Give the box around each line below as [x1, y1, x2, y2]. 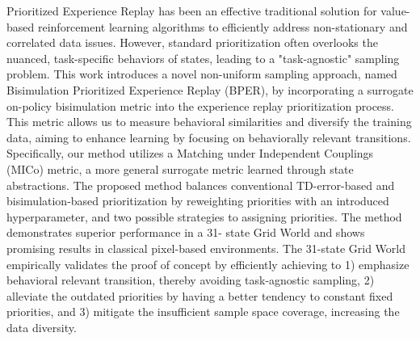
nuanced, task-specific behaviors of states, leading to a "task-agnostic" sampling [6, 49, 400, 66]
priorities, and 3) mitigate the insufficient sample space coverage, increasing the [6, 303, 400, 320]
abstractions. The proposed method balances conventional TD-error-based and [6, 176, 395, 193]
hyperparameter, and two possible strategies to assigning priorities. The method [6, 208, 402, 225]
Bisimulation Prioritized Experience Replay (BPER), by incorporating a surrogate [6, 81, 414, 98]
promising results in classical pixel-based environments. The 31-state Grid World [6, 239, 406, 256]
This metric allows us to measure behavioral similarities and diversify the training [6, 113, 412, 130]
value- [380, 2, 410, 19]
